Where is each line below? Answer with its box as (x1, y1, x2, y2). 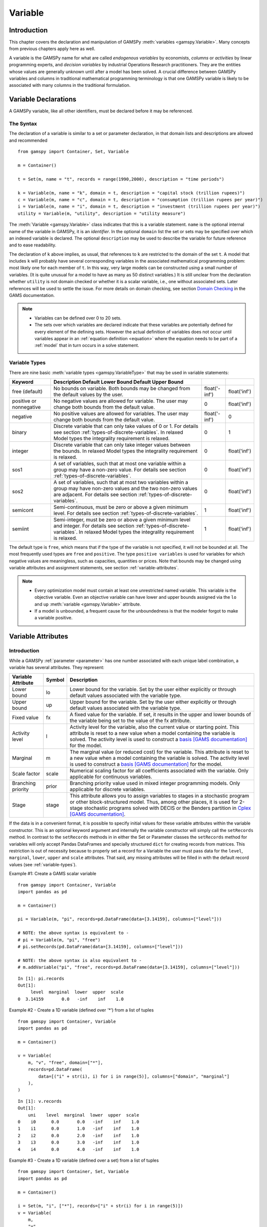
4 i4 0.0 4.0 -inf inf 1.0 (18, 1147, 140, 1152)
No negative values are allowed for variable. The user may (53, 398, 188, 404)
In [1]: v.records (18, 1098, 62, 1104)
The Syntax (9, 120, 37, 127)
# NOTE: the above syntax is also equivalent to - (18, 958, 142, 963)
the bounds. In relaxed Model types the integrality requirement (53, 447, 198, 454)
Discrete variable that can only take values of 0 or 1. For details (53, 423, 198, 429)
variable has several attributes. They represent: (9, 664, 105, 670)
